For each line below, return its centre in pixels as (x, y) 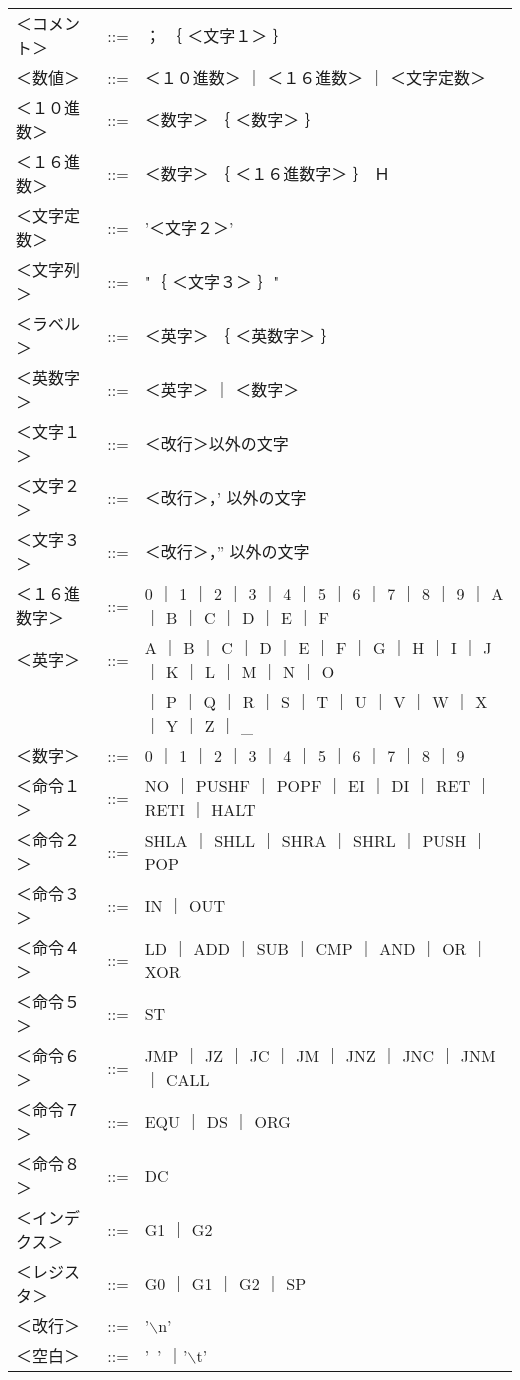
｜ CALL (177, 1079)
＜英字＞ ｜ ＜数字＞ (222, 389)
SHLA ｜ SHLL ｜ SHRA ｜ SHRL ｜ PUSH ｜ (316, 840)
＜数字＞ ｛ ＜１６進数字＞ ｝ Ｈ (267, 173)
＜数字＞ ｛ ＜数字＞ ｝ (232, 119)
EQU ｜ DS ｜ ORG (217, 1121)
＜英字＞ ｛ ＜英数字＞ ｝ (240, 335)
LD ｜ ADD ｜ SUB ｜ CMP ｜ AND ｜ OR (305, 948)
